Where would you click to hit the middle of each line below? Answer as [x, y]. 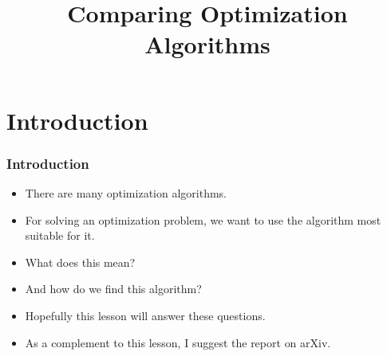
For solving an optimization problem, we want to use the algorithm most [203, 219]
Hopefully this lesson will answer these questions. [145, 315]
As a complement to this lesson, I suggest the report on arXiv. [178, 342]
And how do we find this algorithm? [113, 289]
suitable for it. [60, 235]
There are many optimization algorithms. [126, 192]
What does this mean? [80, 262]
